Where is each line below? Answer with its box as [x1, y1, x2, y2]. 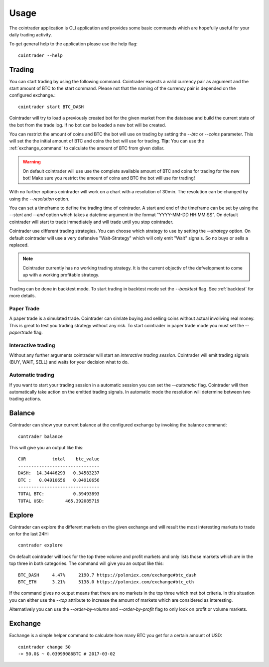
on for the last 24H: [9, 531, 49, 537]
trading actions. [9, 396, 42, 402]
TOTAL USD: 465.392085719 [18, 498, 100, 504]
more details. [9, 293, 36, 298]
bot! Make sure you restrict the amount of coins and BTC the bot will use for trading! [22, 175, 195, 181]
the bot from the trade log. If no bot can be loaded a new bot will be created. [9, 122, 166, 128]
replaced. [9, 242, 29, 248]
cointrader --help [18, 52, 63, 58]
